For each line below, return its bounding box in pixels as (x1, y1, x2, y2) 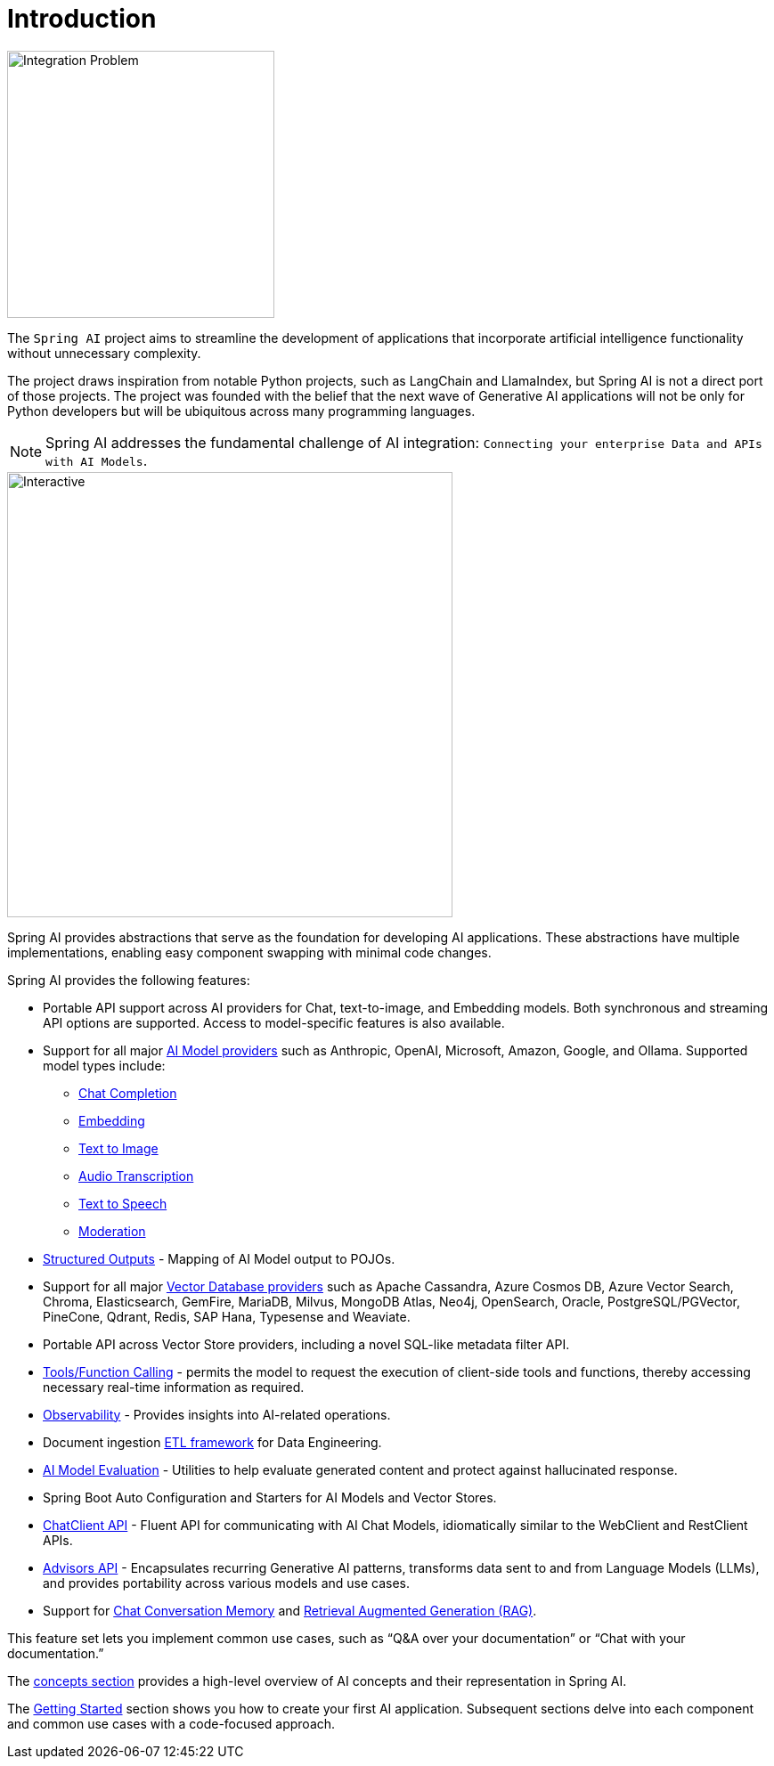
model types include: (43, 1057, 166, 1073)
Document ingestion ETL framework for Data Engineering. (43, 1434, 382, 1450)
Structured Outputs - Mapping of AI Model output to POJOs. (43, 1250, 395, 1266)
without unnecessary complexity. (7, 345, 201, 361)
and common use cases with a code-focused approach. (7, 1715, 336, 1731)
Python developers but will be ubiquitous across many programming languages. (7, 403, 476, 419)
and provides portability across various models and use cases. (43, 1575, 411, 1591)
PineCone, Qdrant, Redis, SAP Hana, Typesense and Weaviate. (43, 1308, 411, 1324)
